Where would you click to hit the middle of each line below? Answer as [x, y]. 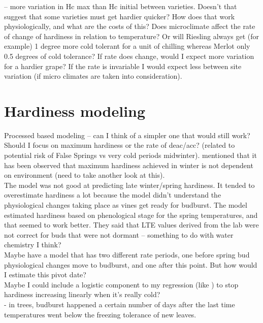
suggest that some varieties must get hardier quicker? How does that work [120, 16]
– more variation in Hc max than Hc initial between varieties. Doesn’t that [121, 6]
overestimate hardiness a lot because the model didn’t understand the [113, 195]
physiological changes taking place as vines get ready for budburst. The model [126, 205]
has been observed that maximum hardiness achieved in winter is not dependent [129, 165]
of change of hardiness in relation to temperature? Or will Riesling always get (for [132, 36]
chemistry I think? [33, 245]
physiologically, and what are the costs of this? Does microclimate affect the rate [130, 26]
